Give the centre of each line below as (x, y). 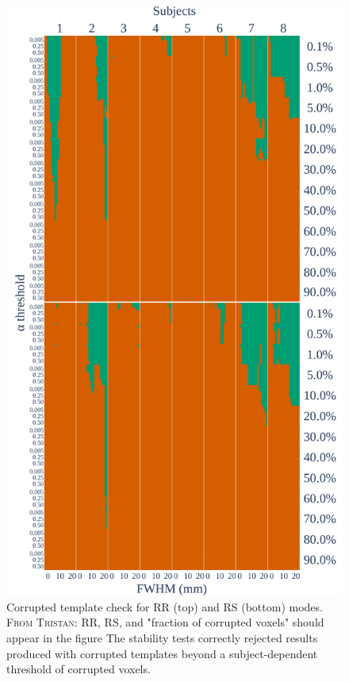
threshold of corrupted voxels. (79, 669)
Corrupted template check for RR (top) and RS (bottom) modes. (165, 606)
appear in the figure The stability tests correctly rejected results (162, 637)
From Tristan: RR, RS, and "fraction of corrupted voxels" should (165, 622)
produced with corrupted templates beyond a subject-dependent (162, 653)
